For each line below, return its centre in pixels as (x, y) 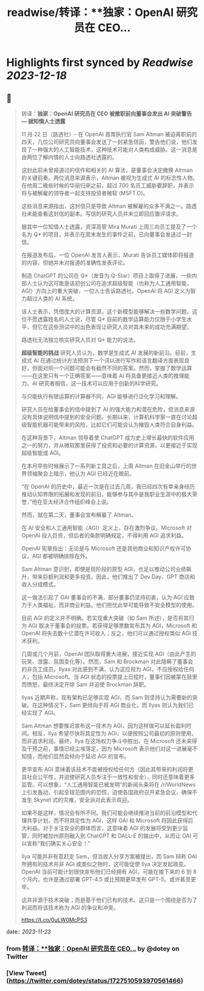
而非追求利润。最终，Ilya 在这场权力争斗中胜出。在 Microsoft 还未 (104, 741)
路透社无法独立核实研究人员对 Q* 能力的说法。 (80, 340)
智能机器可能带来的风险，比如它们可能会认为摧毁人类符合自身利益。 (112, 425)
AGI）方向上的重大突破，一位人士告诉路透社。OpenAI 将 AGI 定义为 (106, 291)
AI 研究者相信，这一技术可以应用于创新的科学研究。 (97, 383)
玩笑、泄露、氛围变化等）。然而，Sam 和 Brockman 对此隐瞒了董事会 (107, 661)
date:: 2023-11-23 (29, 932)
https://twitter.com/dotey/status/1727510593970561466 (95, 981)
